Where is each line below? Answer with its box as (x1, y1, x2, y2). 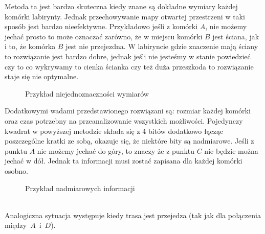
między (5, 220, 27, 230)
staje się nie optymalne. (5, 71, 79, 82)
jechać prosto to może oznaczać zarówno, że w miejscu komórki (5, 31, 203, 41)
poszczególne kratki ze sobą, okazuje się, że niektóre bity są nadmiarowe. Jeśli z (5, 135, 254, 146)
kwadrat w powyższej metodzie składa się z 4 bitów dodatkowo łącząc (5, 125, 224, 136)
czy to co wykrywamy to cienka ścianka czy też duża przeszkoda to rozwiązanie (5, 61, 254, 72)
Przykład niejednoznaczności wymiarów (25, 88, 149, 99)
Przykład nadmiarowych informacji (25, 182, 135, 193)
